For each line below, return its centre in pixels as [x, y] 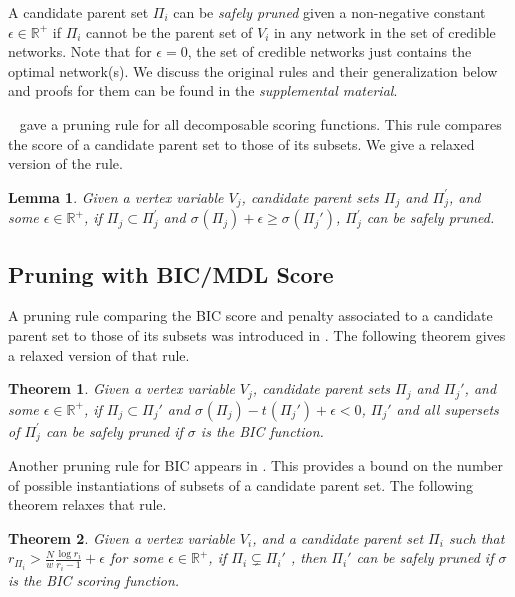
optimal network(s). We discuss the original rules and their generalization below [253, 70]
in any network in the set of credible [384, 31]
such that [476, 537]
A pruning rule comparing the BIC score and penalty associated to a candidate [250, 315]
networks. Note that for [80, 51]
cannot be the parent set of [169, 31]
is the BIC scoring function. [94, 579]
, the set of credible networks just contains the [329, 51]
